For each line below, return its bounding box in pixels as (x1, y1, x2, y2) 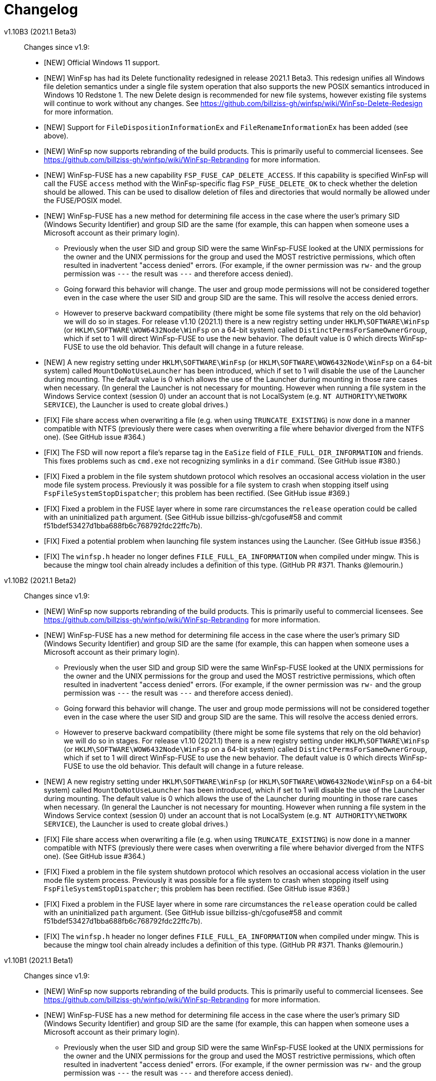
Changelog (4, 1, 78, 18)
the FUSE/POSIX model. (44, 196, 122, 205)
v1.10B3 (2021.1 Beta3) (4, 27, 77, 36)
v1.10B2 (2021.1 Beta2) (4, 576, 77, 585)
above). (44, 131, 69, 140)
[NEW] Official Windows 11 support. (44, 58, 160, 67)
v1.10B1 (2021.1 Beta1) (4, 956, 73, 964)
